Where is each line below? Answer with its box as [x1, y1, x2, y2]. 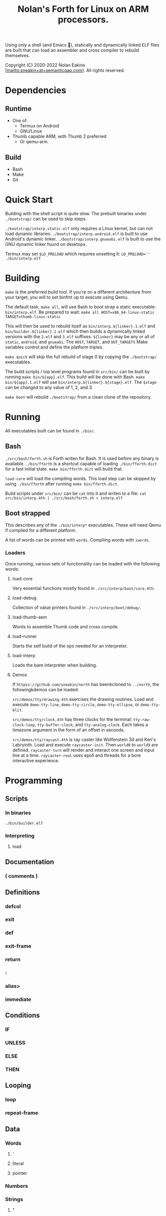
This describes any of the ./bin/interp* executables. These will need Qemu [5, 522, 161, 528]
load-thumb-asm [12, 614, 47, 620]
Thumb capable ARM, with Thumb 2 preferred [12, 133, 107, 139]
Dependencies [5, 85, 66, 96]
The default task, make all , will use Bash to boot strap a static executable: [5, 304, 156, 309]
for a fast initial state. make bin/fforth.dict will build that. [5, 466, 123, 472]
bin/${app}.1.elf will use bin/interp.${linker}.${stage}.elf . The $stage [5, 379, 157, 385]
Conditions [5, 1011, 40, 1020]
